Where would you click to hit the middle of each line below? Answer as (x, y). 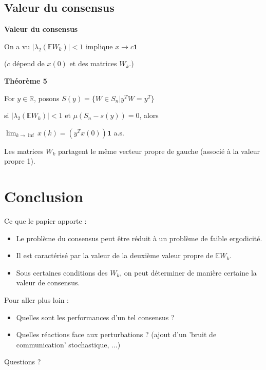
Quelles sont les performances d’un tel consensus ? (95, 317)
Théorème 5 (26, 80)
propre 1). (20, 161)
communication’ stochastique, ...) (68, 344)
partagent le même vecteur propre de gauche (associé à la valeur (159, 151)
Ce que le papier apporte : (45, 221)
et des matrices (93, 63)
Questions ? (23, 362)
